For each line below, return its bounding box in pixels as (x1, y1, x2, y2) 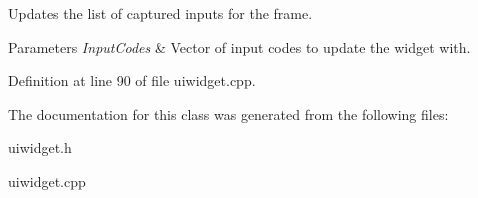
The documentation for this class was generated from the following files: (8, 103, 449, 124)
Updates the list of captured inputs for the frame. (8, 3, 313, 23)
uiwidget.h (8, 137, 72, 158)
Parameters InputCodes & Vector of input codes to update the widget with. (8, 36, 471, 57)
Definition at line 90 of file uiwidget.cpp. (8, 70, 256, 91)
